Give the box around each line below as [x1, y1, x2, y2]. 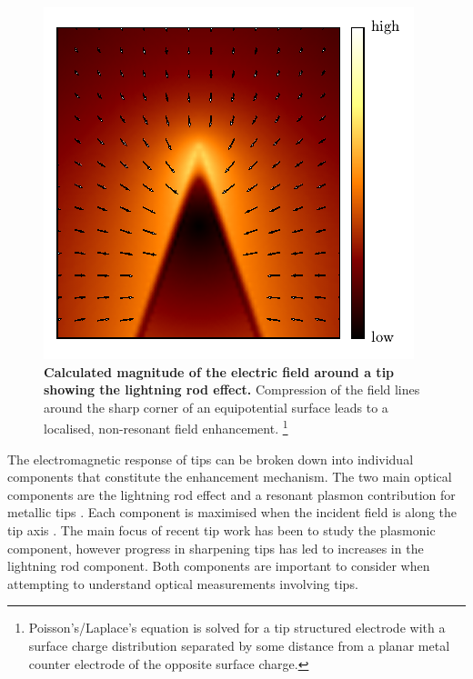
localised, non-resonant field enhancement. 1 [44, 416, 288, 438]
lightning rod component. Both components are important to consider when [7, 556, 430, 575]
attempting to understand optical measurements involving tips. [7, 574, 358, 593]
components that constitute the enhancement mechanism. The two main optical [7, 467, 452, 486]
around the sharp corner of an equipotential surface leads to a [44, 397, 388, 416]
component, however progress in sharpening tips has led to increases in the [7, 538, 424, 557]
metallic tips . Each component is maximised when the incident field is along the [7, 503, 457, 522]
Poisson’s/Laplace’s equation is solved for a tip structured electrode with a [28, 618, 446, 637]
